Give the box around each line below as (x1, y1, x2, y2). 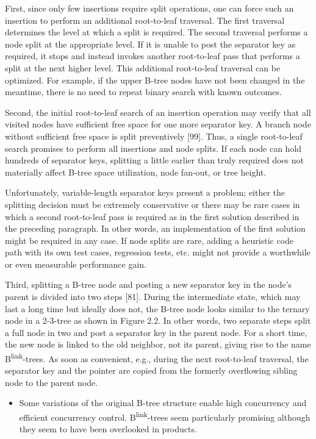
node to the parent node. (5, 376, 98, 388)
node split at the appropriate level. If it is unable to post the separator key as (5, 37, 296, 50)
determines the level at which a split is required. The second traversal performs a (5, 26, 308, 38)
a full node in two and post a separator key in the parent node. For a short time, (5, 326, 307, 338)
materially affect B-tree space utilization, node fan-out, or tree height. (5, 165, 267, 178)
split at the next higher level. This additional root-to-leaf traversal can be (5, 61, 281, 74)
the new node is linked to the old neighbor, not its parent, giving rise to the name (5, 338, 311, 351)
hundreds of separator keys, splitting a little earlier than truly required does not (5, 154, 304, 166)
